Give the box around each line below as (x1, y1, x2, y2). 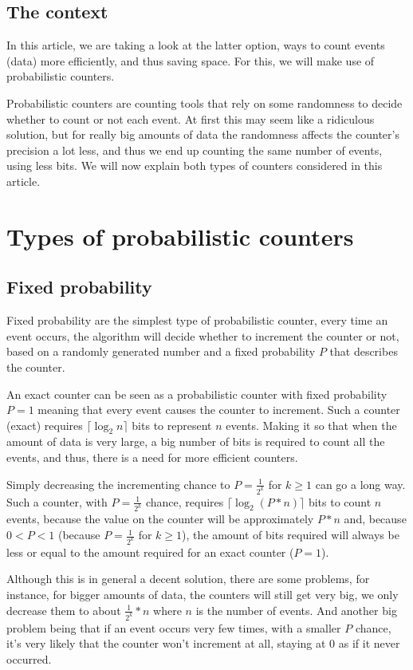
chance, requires (145, 493, 224, 510)
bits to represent (132, 416, 212, 433)
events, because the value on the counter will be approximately (6, 510, 314, 527)
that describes (329, 343, 398, 360)
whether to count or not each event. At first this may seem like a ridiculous (6, 110, 375, 127)
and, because (344, 510, 407, 527)
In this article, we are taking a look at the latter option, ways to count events (6, 37, 385, 53)
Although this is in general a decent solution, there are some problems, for (6, 570, 370, 587)
